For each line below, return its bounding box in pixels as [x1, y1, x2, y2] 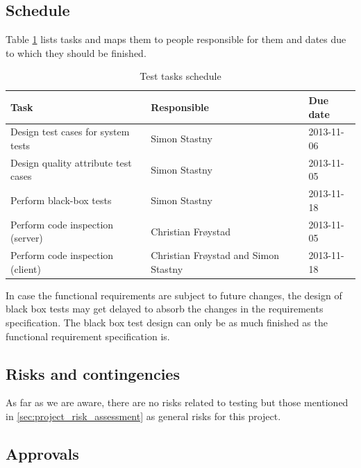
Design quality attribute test [10, 155, 132, 169]
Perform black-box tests [10, 193, 112, 208]
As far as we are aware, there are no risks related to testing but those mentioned [6, 395, 349, 410]
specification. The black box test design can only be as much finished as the [6, 315, 328, 330]
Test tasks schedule [140, 69, 221, 83]
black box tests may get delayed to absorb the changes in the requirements [6, 301, 324, 316]
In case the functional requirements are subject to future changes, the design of [6, 287, 342, 302]
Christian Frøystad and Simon [151, 248, 279, 262]
